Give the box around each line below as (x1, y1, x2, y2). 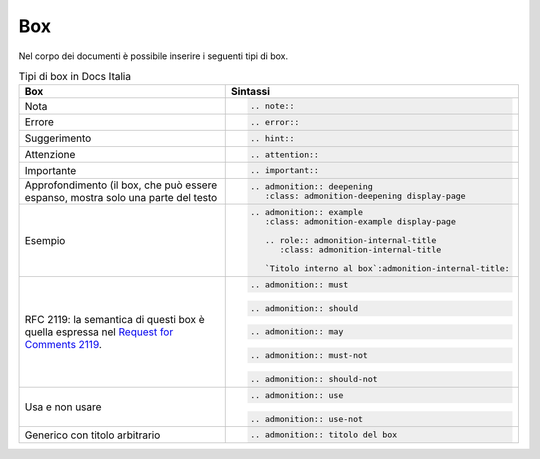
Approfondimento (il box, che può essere (24, 178, 218, 192)
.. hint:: (250, 133, 295, 144)
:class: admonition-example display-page (265, 216, 457, 227)
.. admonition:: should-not (250, 374, 379, 385)
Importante (24, 163, 77, 177)
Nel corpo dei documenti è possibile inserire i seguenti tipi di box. (18, 50, 289, 62)
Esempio (24, 233, 66, 247)
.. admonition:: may (250, 326, 344, 337)
